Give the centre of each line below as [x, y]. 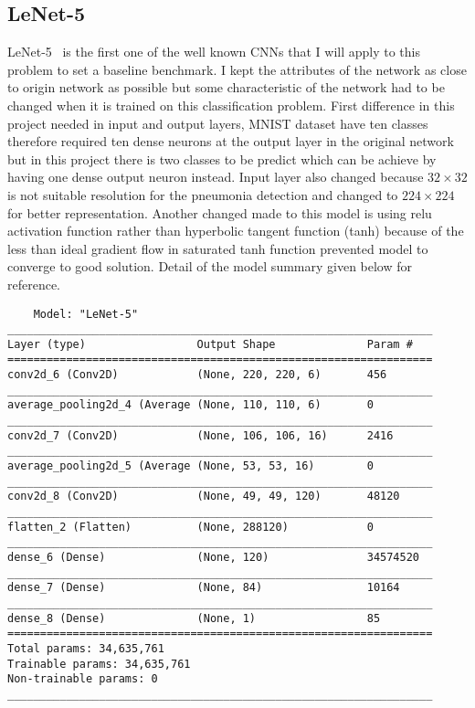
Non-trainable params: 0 [83, 679]
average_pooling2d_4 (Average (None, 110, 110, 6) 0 [190, 405]
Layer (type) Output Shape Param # [210, 344]
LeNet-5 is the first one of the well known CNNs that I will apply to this [214, 52]
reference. [34, 284]
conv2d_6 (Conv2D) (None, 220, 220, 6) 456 [197, 375]
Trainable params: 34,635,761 [99, 664]
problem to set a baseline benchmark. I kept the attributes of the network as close [237, 69]
